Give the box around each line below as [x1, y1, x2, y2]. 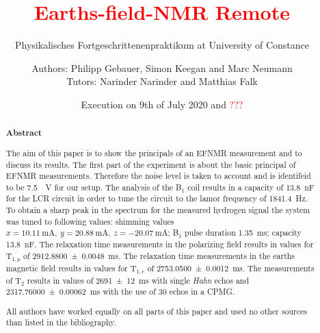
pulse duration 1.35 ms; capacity [185, 227, 302, 238]
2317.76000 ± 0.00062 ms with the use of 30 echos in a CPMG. [5, 286, 235, 297]
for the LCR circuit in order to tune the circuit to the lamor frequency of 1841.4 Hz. [5, 193, 308, 204]
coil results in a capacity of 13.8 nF [187, 181, 315, 193]
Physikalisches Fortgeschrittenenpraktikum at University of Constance [15, 38, 309, 52]
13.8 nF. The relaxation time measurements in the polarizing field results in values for [5, 238, 314, 250]
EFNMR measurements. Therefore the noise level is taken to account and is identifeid [5, 170, 311, 182]
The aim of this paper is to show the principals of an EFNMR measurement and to [5, 147, 302, 158]
